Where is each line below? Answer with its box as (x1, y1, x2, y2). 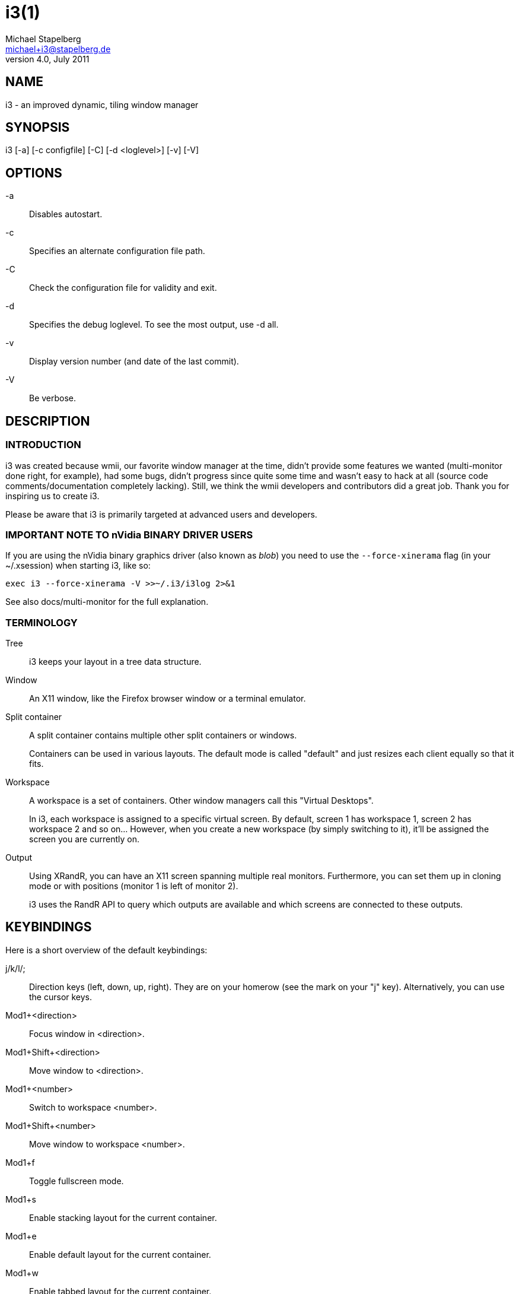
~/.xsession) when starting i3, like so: (5, 560, 151, 571)
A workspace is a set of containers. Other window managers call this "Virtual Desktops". (29, 795, 374, 805)
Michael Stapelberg (5, 33, 81, 44)
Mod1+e (5, 1230, 37, 1241)
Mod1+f (5, 1157, 35, 1168)
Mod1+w (5, 1267, 39, 1278)
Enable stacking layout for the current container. (29, 1212, 217, 1223)
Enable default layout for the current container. (29, 1249, 211, 1260)
